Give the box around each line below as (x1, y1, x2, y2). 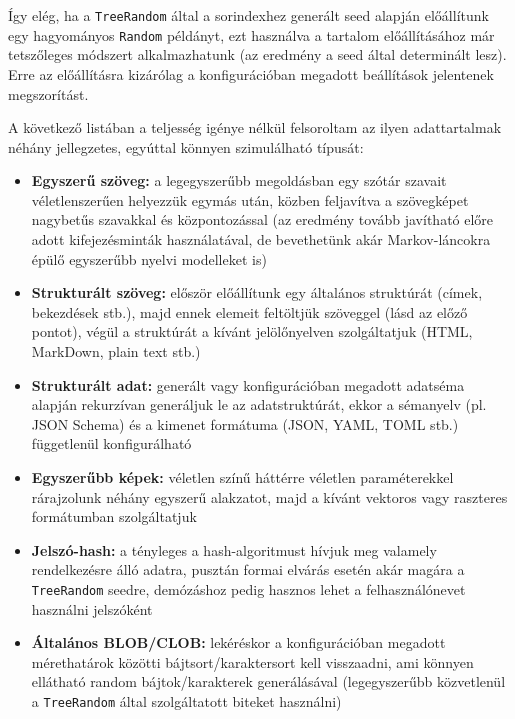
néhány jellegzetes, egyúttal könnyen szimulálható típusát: (8, 136, 364, 157)
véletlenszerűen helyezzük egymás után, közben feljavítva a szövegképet (31, 189, 469, 210)
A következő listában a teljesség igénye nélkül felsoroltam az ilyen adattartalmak (8, 117, 502, 138)
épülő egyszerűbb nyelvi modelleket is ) (31, 248, 267, 269)
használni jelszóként (31, 598, 153, 619)
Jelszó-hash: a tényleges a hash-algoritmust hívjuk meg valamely (31, 539, 437, 560)
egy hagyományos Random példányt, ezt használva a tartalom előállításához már (8, 24, 495, 45)
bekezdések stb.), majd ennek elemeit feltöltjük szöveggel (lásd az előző (31, 301, 468, 322)
